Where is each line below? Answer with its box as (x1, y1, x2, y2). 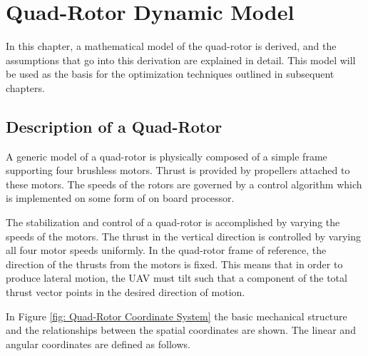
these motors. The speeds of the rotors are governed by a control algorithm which (6, 176, 362, 191)
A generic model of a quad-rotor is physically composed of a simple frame (6, 148, 327, 163)
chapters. (6, 80, 45, 95)
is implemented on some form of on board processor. (6, 190, 235, 205)
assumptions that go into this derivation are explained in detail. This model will (6, 52, 356, 67)
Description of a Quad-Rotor (6, 115, 223, 137)
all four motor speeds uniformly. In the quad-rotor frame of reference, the (6, 243, 327, 258)
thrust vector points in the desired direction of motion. (6, 285, 245, 300)
